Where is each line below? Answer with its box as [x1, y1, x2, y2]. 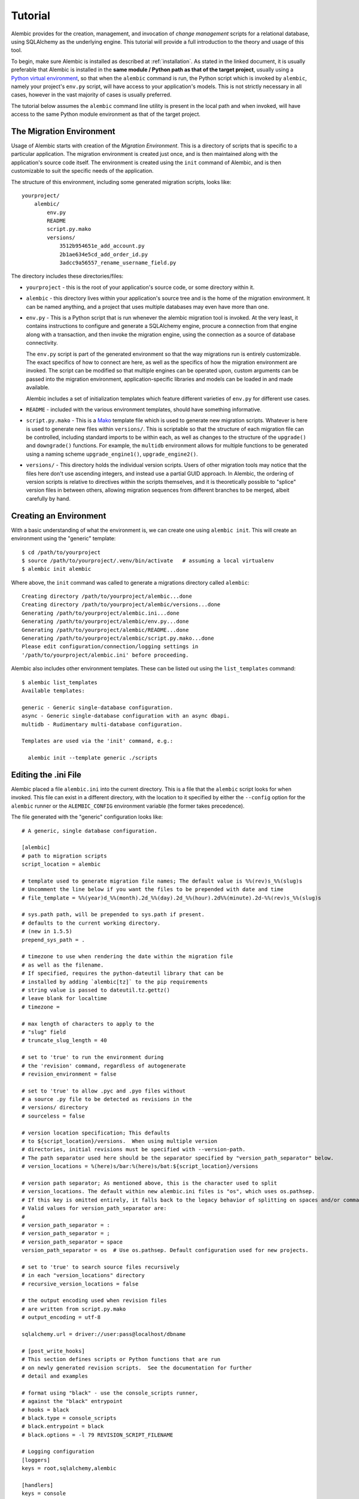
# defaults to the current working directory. [22, 919, 161, 926]
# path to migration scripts [22, 852, 107, 859]
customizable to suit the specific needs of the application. [11, 167, 154, 174]
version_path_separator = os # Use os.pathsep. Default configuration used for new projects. [22, 1247, 309, 1254]
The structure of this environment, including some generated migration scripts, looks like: [11, 178, 232, 185]
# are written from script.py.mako [22, 1305, 126, 1313]
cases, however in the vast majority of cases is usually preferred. [11, 91, 172, 98]
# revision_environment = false [22, 1070, 117, 1077]
